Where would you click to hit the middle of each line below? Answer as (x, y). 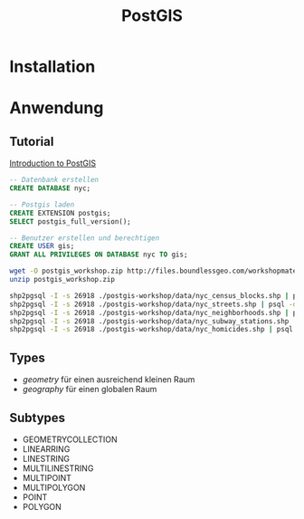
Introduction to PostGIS (53, 163)
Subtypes (38, 418)
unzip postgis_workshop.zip (62, 280)
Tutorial (32, 141)
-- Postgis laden (42, 205)
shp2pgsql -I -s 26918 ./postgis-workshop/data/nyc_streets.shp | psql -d (153, 304)
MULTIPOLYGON (54, 487)
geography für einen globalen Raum (90, 389)
